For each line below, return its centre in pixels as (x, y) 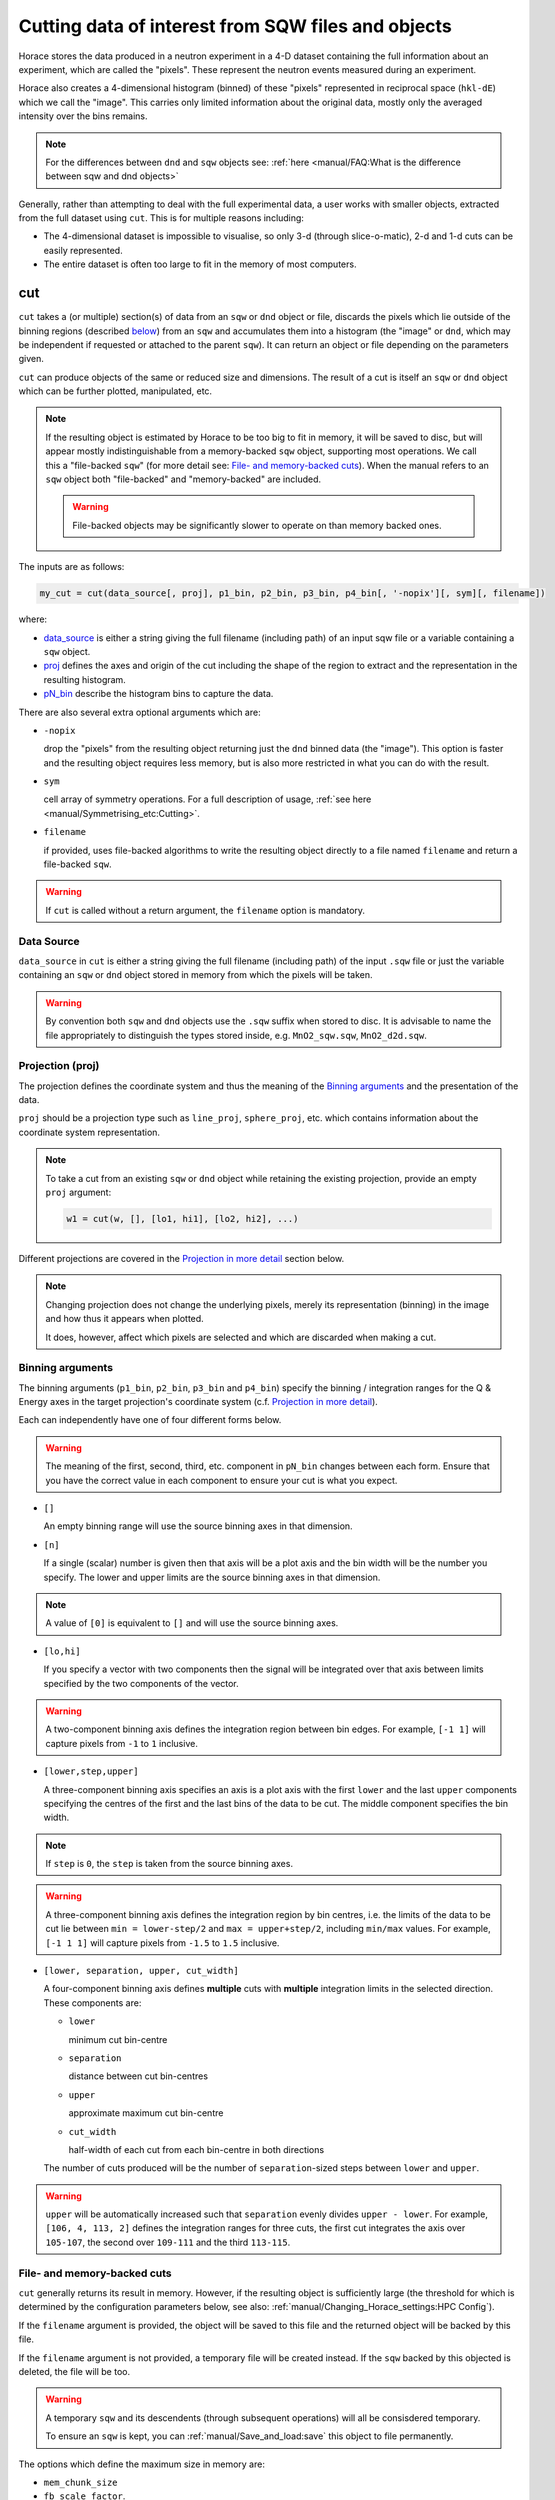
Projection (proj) (59, 1066)
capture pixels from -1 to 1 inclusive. (122, 1743)
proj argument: (78, 1192)
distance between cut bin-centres (138, 2076)
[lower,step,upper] (91, 1771)
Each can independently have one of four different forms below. (150, 1420)
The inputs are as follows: (71, 567)
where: (33, 619)
